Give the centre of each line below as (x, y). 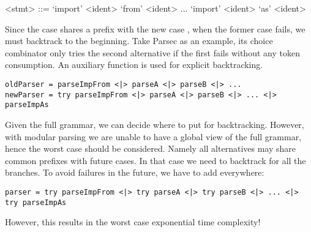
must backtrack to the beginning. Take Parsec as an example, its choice (139, 41)
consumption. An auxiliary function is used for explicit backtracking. (134, 65)
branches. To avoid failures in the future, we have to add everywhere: (135, 172)
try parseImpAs (36, 202)
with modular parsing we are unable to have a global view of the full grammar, (153, 136)
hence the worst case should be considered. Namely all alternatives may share (151, 148)
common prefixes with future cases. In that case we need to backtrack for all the (155, 160)
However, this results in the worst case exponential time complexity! (133, 222)
